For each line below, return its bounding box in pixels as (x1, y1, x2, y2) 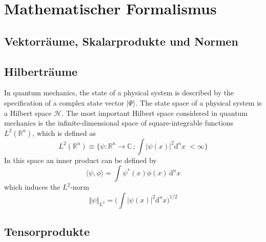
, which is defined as (32, 127, 96, 138)
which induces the (4, 181, 60, 192)
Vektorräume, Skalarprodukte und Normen (4, 33, 238, 49)
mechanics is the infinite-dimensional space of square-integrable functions (4, 117, 234, 128)
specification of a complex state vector (4, 97, 124, 108)
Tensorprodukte (4, 224, 90, 239)
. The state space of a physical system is (135, 97, 262, 108)
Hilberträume (4, 63, 78, 79)
